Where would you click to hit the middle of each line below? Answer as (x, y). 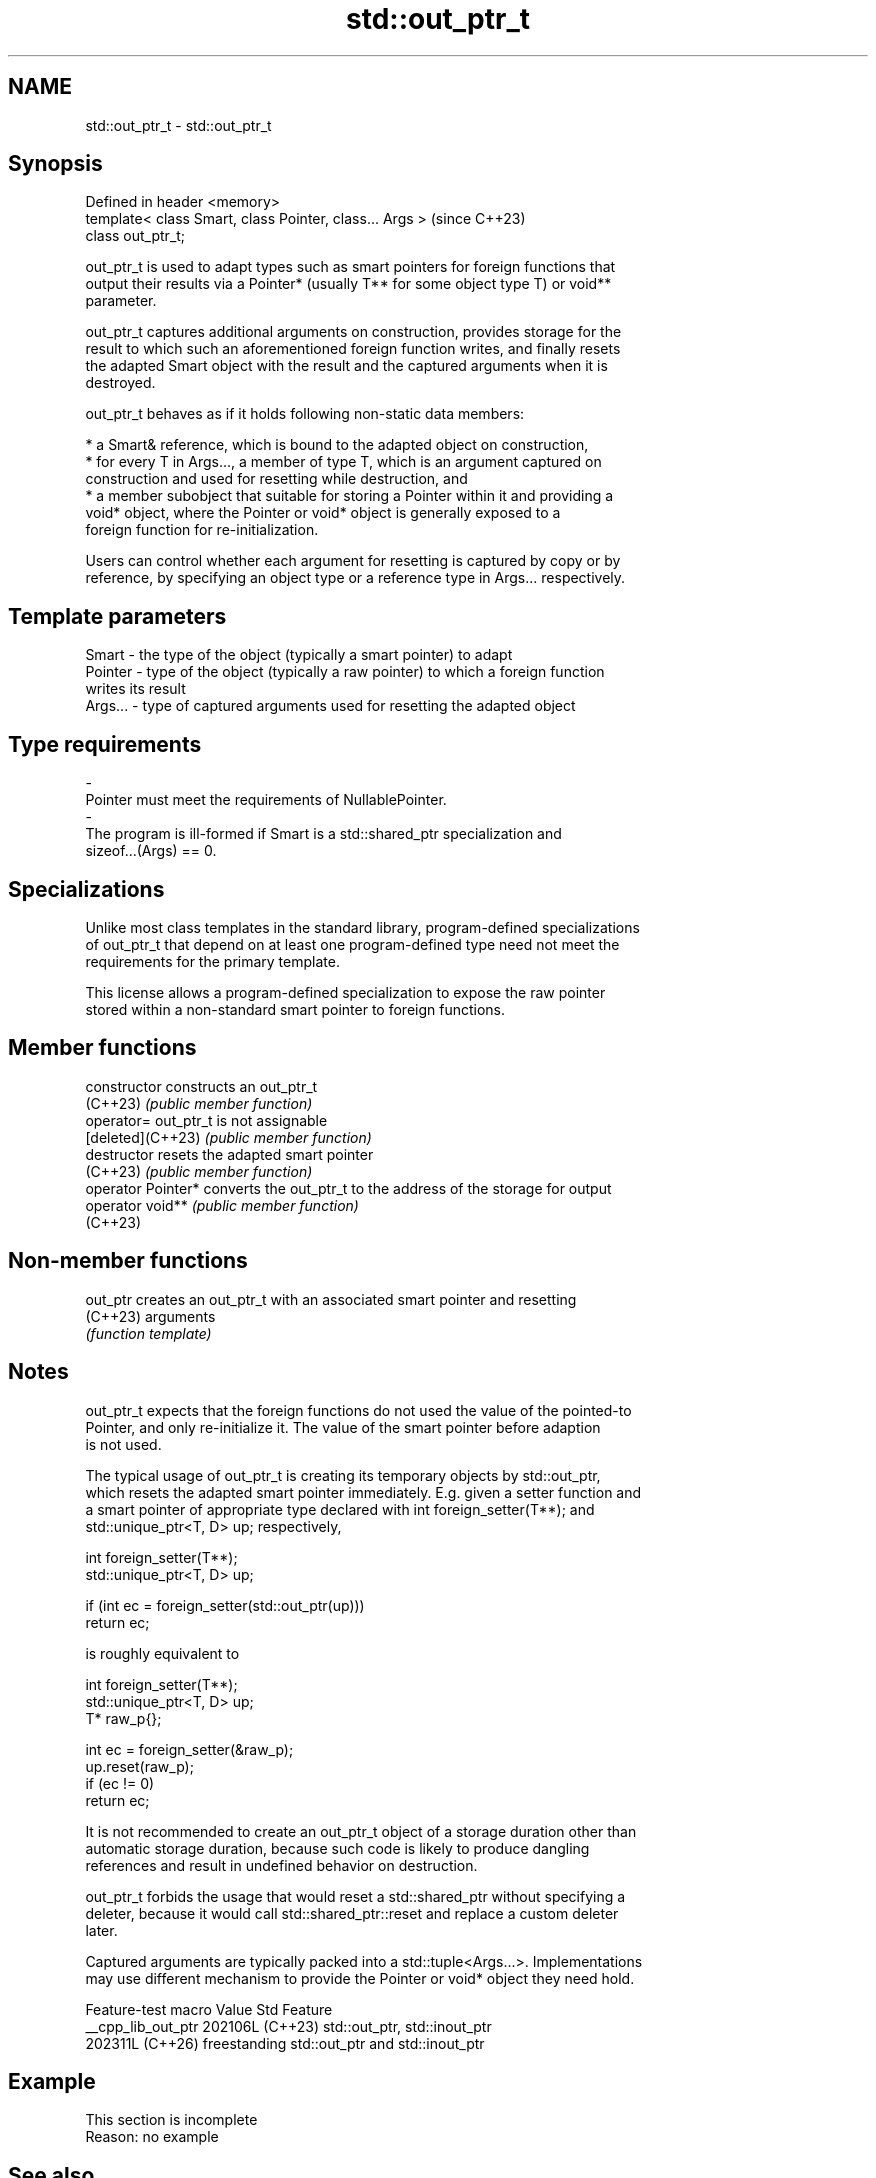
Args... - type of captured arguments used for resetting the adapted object (330, 706)
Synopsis (55, 164)
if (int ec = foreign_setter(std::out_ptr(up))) (225, 1605)
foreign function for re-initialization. (202, 530)
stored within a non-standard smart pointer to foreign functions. (295, 1009)
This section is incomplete (171, 2120)
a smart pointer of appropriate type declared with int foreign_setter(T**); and (340, 1509)
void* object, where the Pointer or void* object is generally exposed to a (323, 513)
